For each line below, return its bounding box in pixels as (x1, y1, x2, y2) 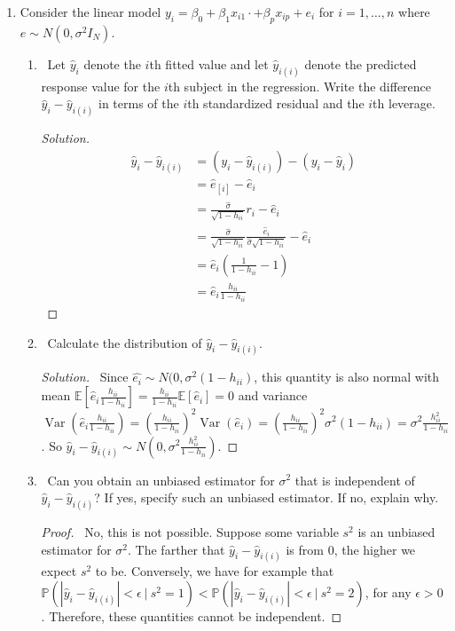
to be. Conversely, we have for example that (95, 562, 334, 580)
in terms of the (98, 94, 179, 113)
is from (286, 540, 324, 558)
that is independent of (294, 470, 415, 489)
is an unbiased (357, 523, 435, 541)
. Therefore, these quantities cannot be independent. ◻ (41, 607, 342, 626)
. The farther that (128, 540, 225, 558)
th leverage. (373, 94, 435, 113)
